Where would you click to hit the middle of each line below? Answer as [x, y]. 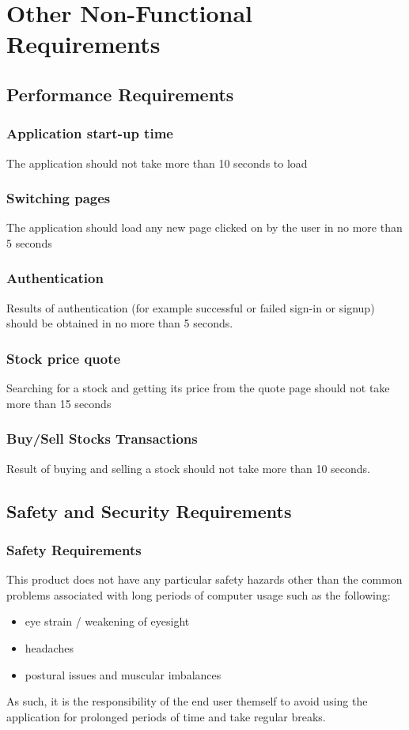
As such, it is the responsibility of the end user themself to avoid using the [187, 701]
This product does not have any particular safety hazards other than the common [204, 579]
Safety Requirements [74, 549]
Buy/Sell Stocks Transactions [102, 439]
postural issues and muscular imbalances [123, 674]
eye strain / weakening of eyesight [107, 621]
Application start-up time [90, 133]
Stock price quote [64, 358]
